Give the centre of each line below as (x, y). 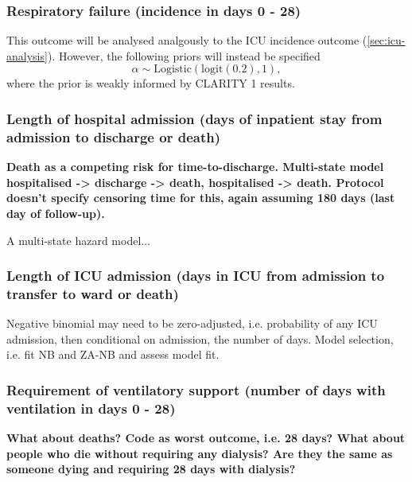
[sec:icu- (386, 40)
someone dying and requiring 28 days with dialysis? (151, 469)
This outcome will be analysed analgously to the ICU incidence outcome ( (187, 40)
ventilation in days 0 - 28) (91, 408)
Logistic (173, 70)
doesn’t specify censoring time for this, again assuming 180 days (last (201, 198)
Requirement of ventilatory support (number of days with (196, 389)
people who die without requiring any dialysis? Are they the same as (200, 453)
